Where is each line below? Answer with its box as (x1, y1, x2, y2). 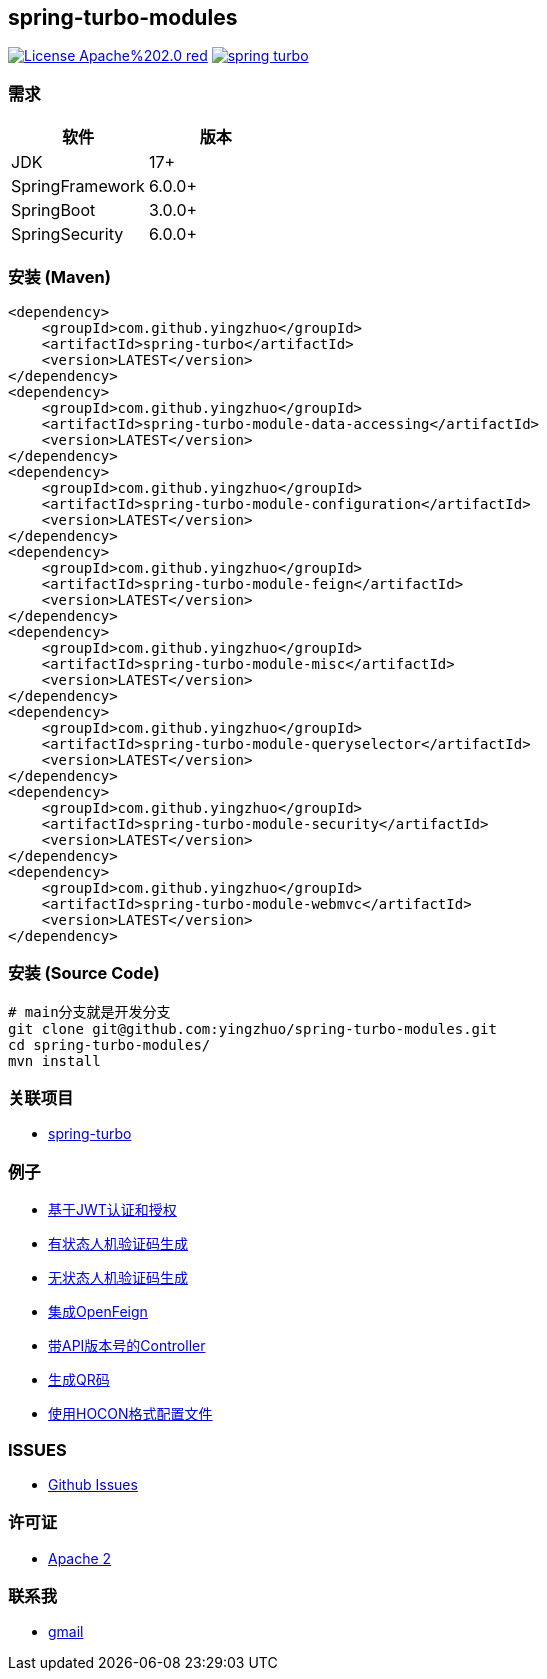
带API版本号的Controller (48, 1337, 206, 1355)
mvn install (8, 1052, 101, 1069)
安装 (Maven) (8, 266, 111, 287)
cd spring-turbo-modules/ (8, 1036, 211, 1053)
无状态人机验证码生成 (48, 1269, 188, 1287)
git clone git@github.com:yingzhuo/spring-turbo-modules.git (8, 1020, 497, 1037)
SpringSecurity (11, 224, 124, 245)
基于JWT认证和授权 (48, 1201, 177, 1219)
